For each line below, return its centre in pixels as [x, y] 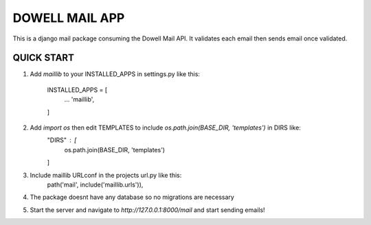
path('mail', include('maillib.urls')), [95, 185]
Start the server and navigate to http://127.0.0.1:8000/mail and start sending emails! [147, 210]
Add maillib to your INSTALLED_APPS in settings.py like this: [115, 74]
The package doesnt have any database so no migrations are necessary [132, 197]
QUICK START [44, 58]
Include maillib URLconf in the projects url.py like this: [106, 175]
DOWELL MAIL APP [69, 18]
